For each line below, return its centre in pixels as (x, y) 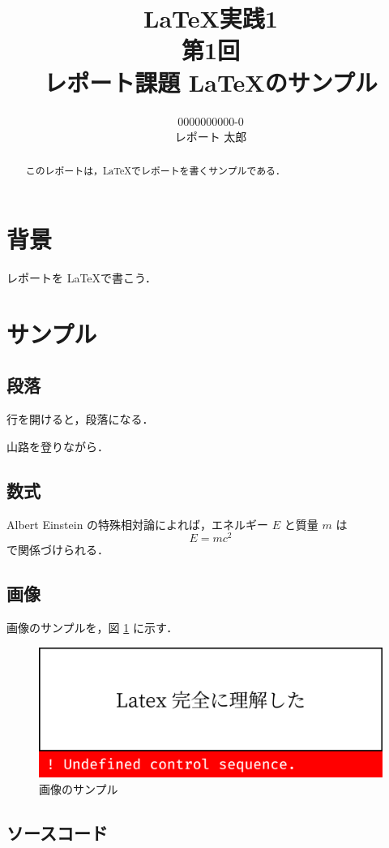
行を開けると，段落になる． (80, 419)
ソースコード (57, 832)
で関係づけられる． (58, 550)
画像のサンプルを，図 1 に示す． (92, 628)
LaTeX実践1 (211, 18)
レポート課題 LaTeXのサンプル (211, 82)
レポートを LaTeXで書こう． (81, 278)
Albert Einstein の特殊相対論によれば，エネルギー (138, 524)
